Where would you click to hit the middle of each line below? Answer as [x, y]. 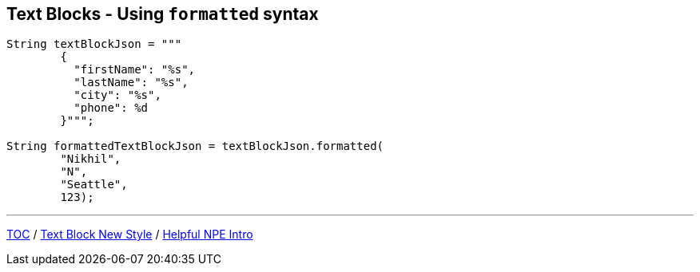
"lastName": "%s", [131, 83]
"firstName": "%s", [135, 70]
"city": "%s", [117, 95]
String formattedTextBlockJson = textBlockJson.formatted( [195, 146]
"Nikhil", [91, 159]
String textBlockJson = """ [94, 44]
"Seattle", [94, 185]
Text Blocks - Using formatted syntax [163, 14]
